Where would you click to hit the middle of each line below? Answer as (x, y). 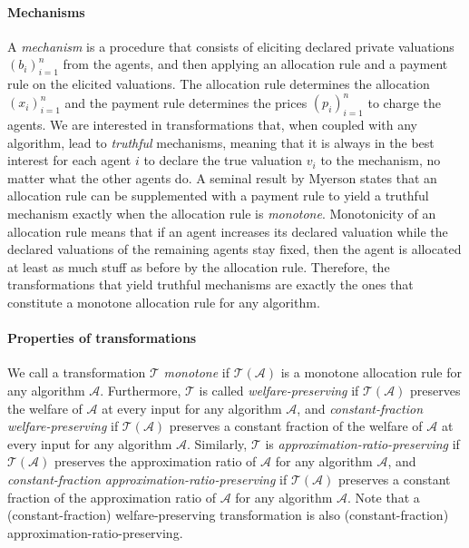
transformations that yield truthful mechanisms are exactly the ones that (210, 284)
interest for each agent (69, 160)
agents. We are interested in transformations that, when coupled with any (212, 125)
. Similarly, (217, 443)
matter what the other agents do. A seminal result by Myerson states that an (222, 177)
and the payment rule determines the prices (186, 102)
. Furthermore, (141, 390)
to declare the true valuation (223, 160)
